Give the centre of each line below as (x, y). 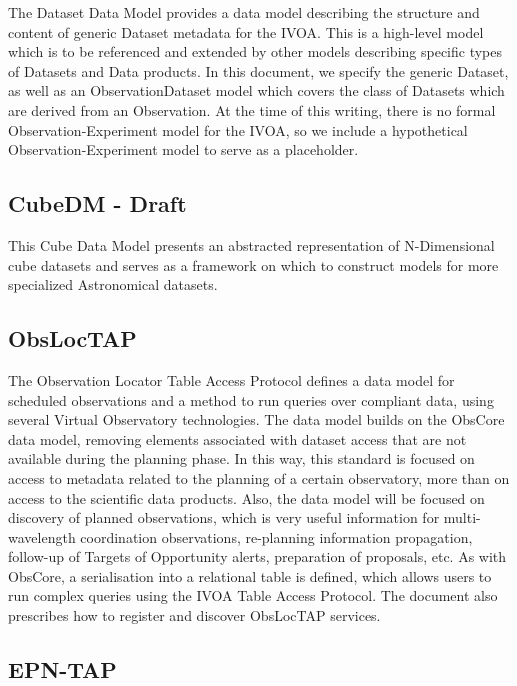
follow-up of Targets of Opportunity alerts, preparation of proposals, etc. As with (257, 556)
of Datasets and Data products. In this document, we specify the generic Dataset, (258, 70)
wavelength (42, 536)
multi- (462, 517)
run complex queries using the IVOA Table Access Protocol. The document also (253, 595)
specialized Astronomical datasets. (113, 284)
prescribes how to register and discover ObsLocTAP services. (194, 615)
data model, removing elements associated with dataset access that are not (237, 438)
